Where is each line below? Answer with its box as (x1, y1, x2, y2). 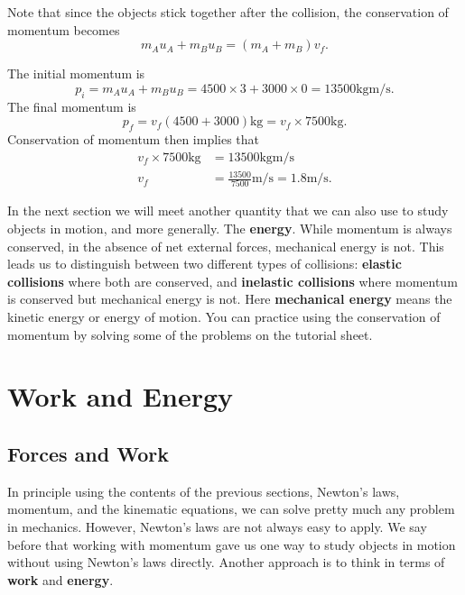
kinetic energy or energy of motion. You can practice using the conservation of (7, 307, 441, 326)
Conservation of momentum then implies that (7, 129, 260, 148)
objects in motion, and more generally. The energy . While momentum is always (7, 219, 452, 238)
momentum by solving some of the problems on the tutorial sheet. (7, 325, 373, 343)
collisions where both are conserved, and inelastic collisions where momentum (7, 271, 458, 290)
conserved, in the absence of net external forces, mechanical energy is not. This (7, 236, 444, 255)
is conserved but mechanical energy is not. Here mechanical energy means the (7, 289, 452, 308)
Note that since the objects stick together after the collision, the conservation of (7, 3, 449, 21)
